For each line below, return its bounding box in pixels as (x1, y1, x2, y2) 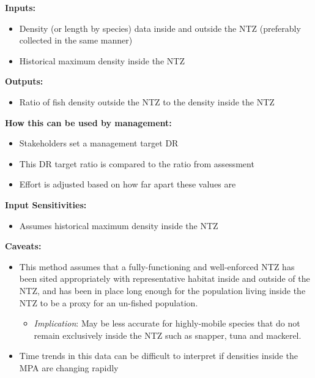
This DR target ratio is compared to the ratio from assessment (19, 157, 254, 170)
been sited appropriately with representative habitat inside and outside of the (19, 272, 310, 285)
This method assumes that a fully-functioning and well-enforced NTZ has (19, 260, 295, 273)
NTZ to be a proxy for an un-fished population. (19, 296, 198, 309)
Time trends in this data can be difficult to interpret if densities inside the (19, 349, 298, 362)
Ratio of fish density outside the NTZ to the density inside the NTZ (19, 95, 275, 108)
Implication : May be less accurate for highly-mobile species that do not (34, 317, 300, 330)
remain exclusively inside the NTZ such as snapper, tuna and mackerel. (34, 328, 302, 341)
